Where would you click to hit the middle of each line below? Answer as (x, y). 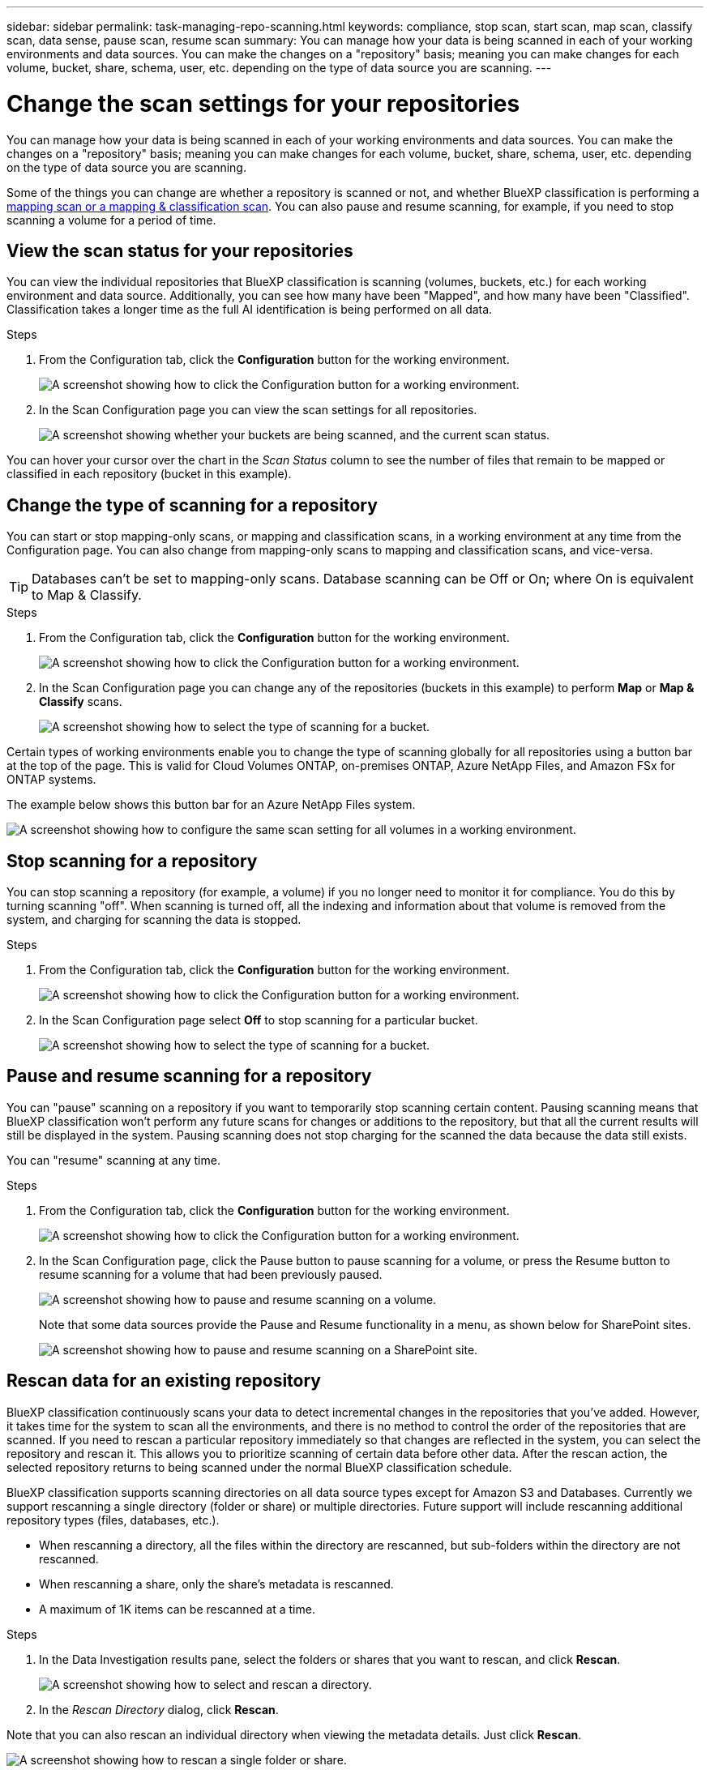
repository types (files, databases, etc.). (113, 1520)
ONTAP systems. (51, 780)
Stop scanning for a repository (132, 861)
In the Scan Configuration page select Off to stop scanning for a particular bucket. (259, 1020)
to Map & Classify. (87, 595)
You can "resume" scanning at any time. (113, 1160)
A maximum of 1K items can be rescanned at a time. (177, 1609)
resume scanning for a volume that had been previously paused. (211, 1274)
